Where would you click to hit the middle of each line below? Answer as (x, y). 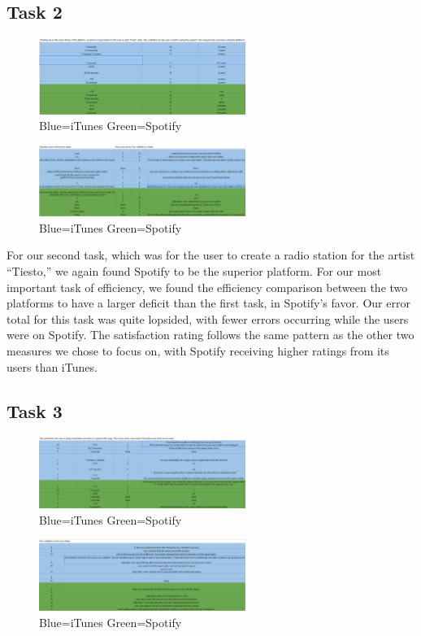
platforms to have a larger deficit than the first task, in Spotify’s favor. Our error (208, 303)
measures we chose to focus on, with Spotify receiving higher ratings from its (198, 350)
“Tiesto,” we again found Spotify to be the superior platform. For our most (194, 271)
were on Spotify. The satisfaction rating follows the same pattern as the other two (210, 335)
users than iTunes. (52, 366)
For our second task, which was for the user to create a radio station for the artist (211, 255)
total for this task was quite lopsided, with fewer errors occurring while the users (208, 318)
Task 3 (35, 410)
